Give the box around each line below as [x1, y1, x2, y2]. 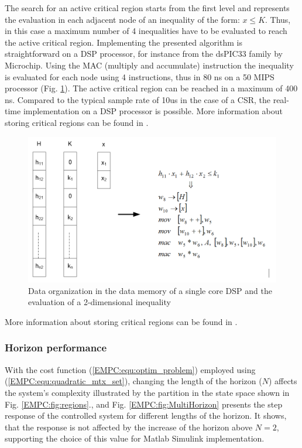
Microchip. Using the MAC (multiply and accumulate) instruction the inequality [5, 59, 294, 71]
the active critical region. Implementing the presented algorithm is [5, 36, 242, 48]
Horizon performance [5, 340, 107, 355]
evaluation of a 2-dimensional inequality [28, 296, 171, 308]
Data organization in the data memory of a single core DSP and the [28, 284, 272, 296]
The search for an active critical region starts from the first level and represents [5, 2, 290, 13]
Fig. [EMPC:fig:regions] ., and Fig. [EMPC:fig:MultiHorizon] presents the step [5, 398, 283, 410]
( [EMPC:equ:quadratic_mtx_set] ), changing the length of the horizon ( [5, 375, 262, 387]
